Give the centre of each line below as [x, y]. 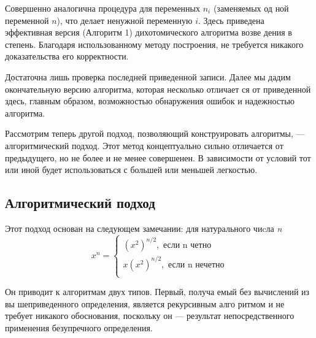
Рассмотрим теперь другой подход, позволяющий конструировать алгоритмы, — [155, 133]
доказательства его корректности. [67, 56]
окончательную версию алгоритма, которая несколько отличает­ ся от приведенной [158, 89]
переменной [27, 20]
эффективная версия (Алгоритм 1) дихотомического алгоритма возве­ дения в [148, 32]
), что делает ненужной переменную [125, 20]
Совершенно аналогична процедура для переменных [103, 8]
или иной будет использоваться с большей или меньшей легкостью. [131, 170]
